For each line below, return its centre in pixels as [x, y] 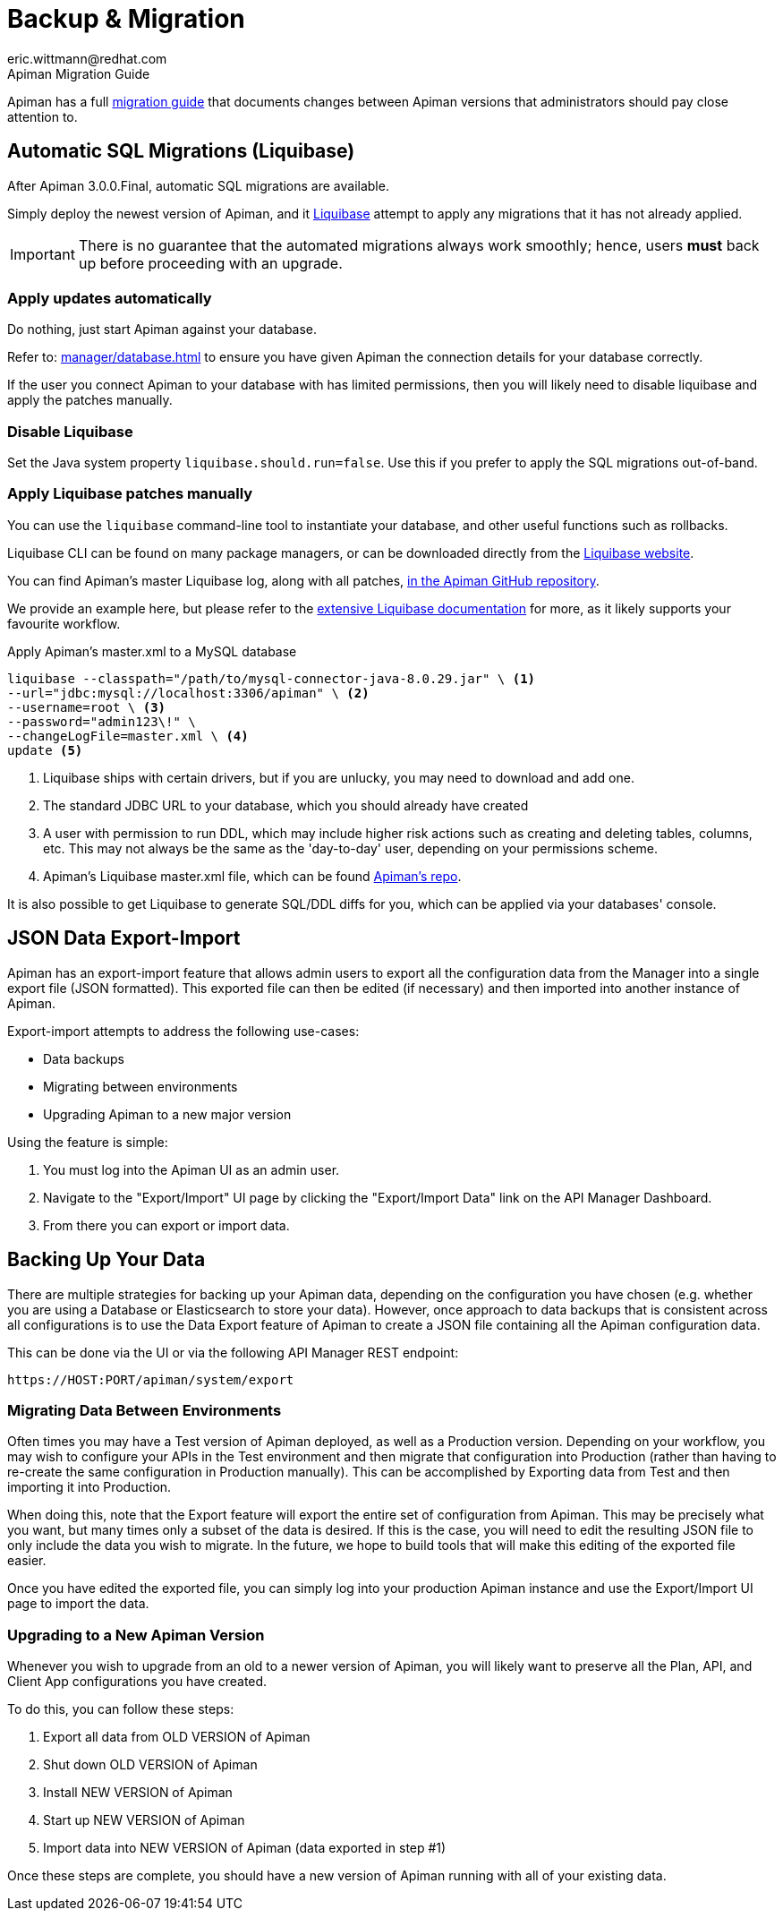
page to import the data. [78, 1604]
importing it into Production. [89, 1487]
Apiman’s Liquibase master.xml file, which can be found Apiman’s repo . [252, 876]
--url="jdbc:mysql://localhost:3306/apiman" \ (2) [188, 693]
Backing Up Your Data [106, 1260]
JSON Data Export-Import [124, 938]
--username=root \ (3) [87, 707]
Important [43, 254]
